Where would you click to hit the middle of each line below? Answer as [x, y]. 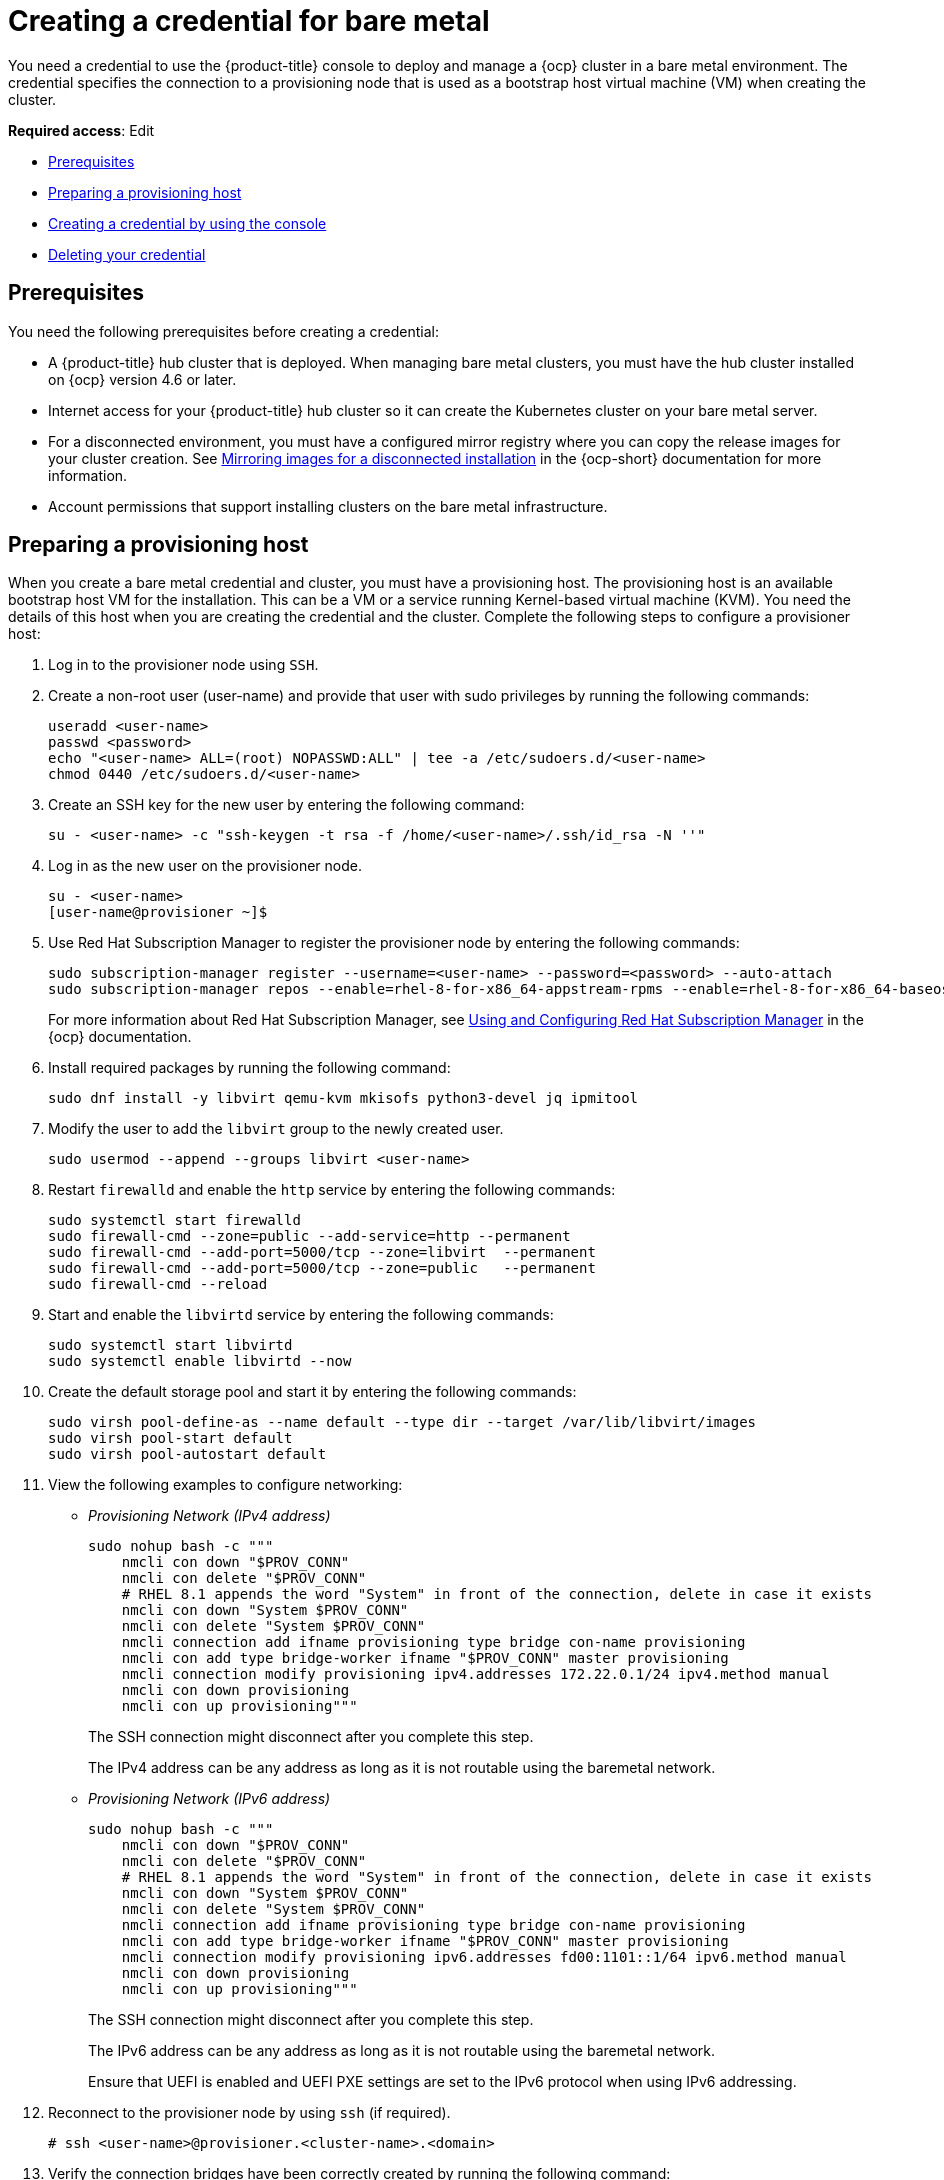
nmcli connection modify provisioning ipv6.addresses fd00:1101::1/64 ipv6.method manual [484, 1957]
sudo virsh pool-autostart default [187, 1454]
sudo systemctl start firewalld [174, 1220]
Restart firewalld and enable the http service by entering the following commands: [332, 1190]
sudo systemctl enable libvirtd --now [200, 1361]
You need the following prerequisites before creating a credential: [224, 331]
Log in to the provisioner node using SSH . [183, 665]
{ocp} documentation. [120, 1037]
